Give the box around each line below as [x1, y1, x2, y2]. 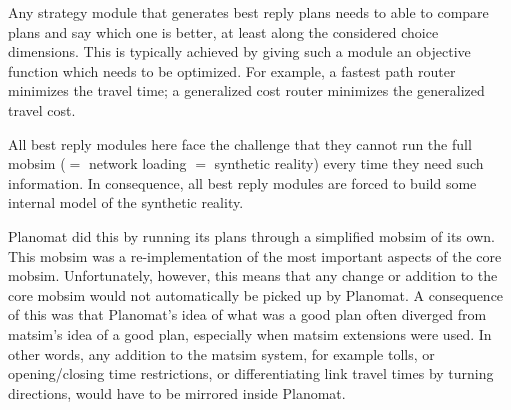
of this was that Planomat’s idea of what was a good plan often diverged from [8, 304, 487, 325]
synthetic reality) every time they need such [214, 153, 484, 174]
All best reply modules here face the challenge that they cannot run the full [8, 133, 472, 154]
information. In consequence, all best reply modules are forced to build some [8, 172, 477, 193]
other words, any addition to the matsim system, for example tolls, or [8, 343, 435, 364]
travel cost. [8, 99, 76, 120]
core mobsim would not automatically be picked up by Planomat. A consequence [8, 284, 504, 305]
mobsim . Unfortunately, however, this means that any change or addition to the [8, 265, 498, 286]
